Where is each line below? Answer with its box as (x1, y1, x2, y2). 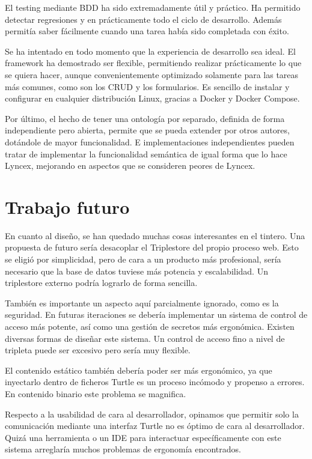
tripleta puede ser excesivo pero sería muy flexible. (5, 344, 191, 356)
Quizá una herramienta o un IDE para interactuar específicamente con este (5, 431, 281, 443)
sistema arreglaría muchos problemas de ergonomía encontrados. (5, 443, 241, 455)
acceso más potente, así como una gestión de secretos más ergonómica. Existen (5, 320, 295, 332)
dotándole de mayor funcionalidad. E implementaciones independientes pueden (5, 135, 295, 148)
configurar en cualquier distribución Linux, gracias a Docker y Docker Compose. (5, 92, 300, 105)
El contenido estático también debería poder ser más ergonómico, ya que (5, 363, 272, 376)
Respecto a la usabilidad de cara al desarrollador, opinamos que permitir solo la (5, 407, 299, 420)
